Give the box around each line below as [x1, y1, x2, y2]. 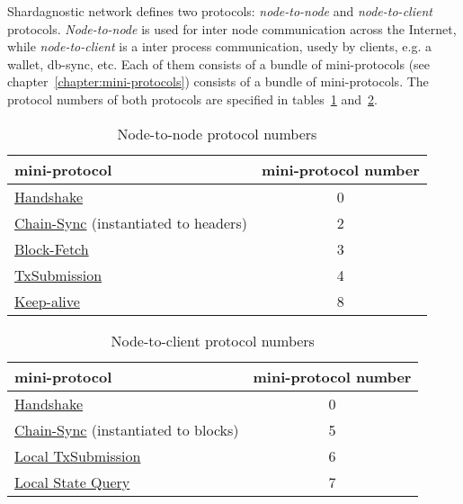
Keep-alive [14, 290, 80, 311]
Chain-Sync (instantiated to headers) [14, 211, 247, 233]
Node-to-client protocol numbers [111, 329, 315, 351]
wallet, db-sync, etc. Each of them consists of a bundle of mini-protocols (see [7, 54, 431, 73]
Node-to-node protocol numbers [117, 122, 317, 144]
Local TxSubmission [14, 445, 141, 466]
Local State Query [14, 471, 130, 492]
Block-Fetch [14, 238, 89, 259]
